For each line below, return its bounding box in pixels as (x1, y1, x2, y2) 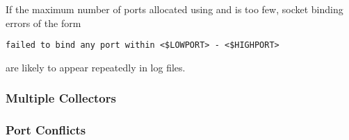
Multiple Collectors (6, 89, 116, 107)
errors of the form (6, 15, 81, 30)
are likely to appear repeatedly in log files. (6, 60, 186, 74)
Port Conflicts (6, 121, 86, 139)
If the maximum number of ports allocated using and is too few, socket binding (6, 2, 343, 16)
